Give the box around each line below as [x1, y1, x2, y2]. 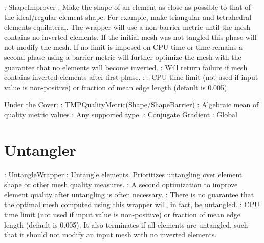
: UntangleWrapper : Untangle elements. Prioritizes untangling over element [4, 169, 243, 179]
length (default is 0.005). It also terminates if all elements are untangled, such [4, 219, 248, 230]
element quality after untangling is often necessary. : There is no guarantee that [4, 189, 254, 199]
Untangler [4, 139, 76, 160]
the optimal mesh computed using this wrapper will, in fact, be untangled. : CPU [4, 199, 260, 210]
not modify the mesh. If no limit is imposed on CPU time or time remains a [4, 42, 243, 52]
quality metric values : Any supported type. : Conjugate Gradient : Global [4, 109, 237, 119]
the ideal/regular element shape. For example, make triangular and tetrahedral [4, 11, 252, 22]
